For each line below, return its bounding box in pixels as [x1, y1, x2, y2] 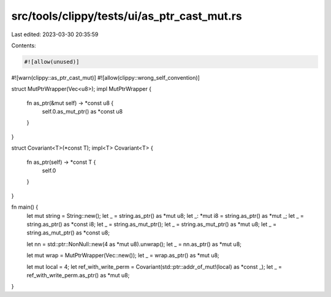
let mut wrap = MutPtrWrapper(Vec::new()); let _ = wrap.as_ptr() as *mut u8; [26, 252, 220, 259]
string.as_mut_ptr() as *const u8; [26, 229, 110, 236]
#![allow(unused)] [24, 58, 80, 65]
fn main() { [11, 203, 39, 211]
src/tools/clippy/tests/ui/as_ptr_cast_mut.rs [11, 9, 242, 23]
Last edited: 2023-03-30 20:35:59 [11, 31, 99, 38]
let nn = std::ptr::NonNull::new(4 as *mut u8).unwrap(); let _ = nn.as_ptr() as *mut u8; [26, 240, 242, 248]
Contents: [11, 42, 36, 49]
